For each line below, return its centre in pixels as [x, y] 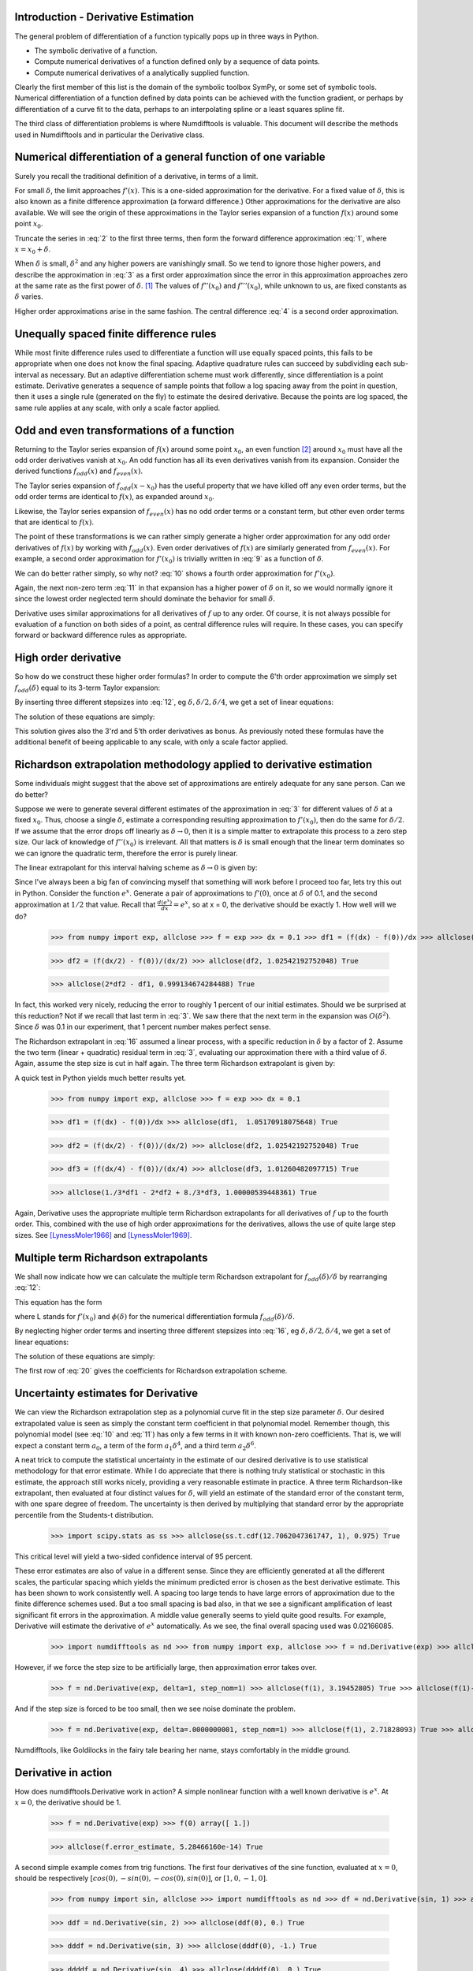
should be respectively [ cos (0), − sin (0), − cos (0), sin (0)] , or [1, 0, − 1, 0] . [141, 1878]
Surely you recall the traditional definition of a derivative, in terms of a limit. [136, 176]
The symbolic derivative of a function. [96, 50]
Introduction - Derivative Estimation [104, 17]
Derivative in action [63, 1773]
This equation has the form [58, 1302]
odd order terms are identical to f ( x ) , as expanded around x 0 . [114, 497]
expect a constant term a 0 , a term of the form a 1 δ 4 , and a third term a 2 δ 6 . [135, 1446]
